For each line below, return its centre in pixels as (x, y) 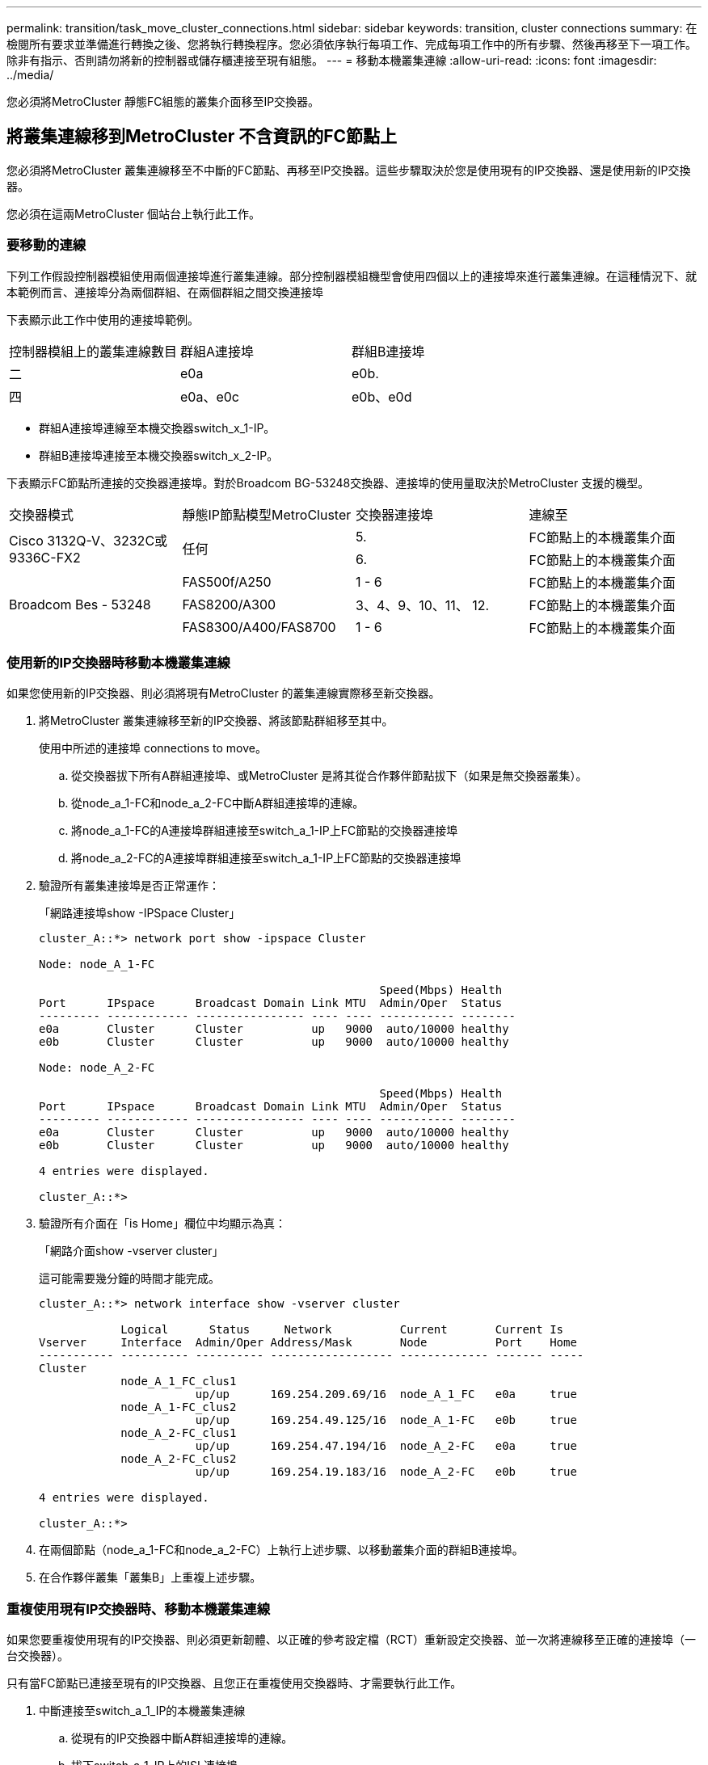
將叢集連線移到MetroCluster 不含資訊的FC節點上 (202, 137)
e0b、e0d (382, 396)
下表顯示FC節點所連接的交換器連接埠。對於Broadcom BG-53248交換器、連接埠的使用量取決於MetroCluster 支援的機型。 (328, 482)
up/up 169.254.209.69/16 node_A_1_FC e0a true (386, 1394)
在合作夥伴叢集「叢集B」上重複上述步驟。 (150, 1578)
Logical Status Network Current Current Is (342, 1330)
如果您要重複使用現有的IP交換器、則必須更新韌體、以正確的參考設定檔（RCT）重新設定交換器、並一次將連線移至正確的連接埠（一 (351, 1640)
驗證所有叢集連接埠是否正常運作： (129, 886)
